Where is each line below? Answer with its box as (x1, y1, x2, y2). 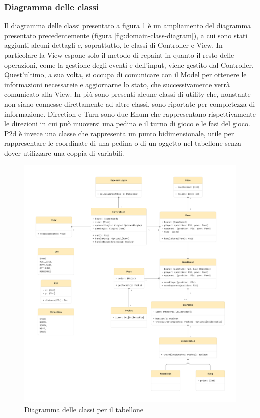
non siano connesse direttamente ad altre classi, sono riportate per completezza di (4, 98, 255, 109)
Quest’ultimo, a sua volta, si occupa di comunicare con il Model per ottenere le (4, 69, 247, 80)
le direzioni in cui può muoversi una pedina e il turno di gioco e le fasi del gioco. (4, 118, 250, 129)
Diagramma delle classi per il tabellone (24, 404, 144, 414)
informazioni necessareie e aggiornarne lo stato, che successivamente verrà (4, 79, 230, 89)
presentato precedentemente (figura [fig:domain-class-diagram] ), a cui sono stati (4, 30, 248, 40)
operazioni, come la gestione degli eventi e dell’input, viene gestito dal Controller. (4, 59, 254, 70)
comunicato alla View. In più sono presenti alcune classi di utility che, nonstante (4, 89, 251, 99)
